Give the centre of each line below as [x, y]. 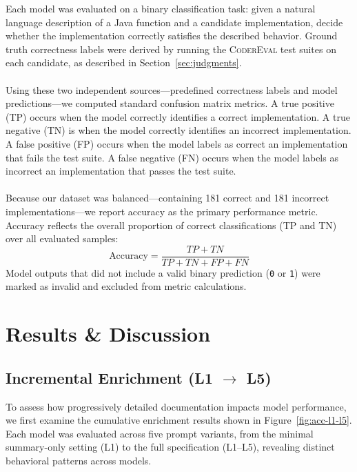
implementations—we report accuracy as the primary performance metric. [162, 211]
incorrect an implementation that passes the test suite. [121, 171]
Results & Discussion [108, 334]
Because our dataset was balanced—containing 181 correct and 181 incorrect [167, 198]
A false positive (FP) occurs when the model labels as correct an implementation [177, 143]
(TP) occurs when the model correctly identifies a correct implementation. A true [178, 116]
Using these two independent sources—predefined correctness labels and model [172, 89]
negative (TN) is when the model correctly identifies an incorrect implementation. [178, 130]
